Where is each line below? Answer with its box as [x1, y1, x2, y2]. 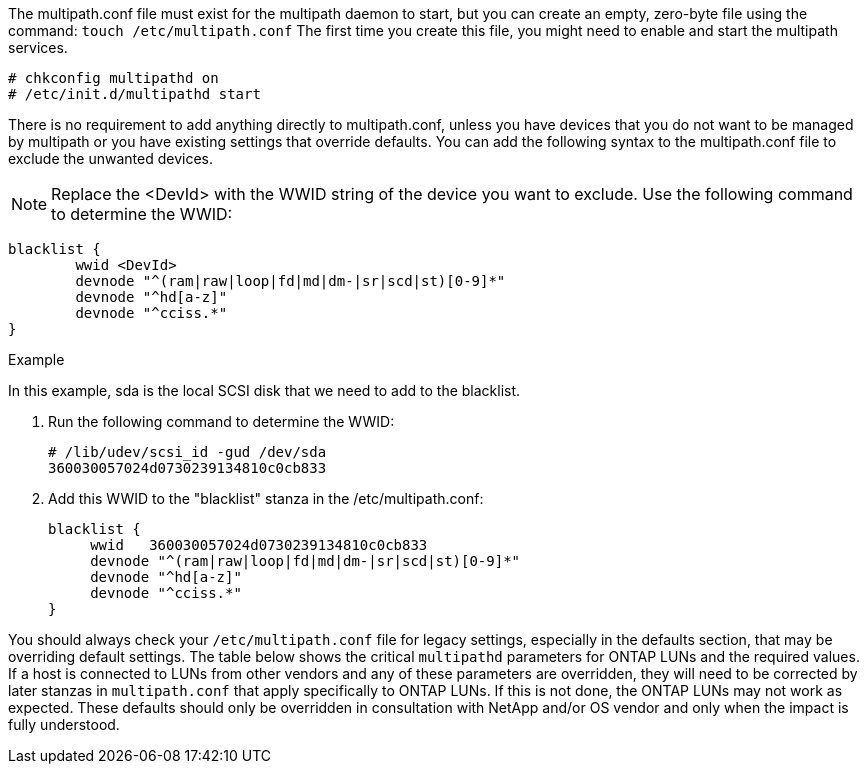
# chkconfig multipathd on [8, 70, 219, 86]
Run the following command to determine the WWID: [48, 413, 395, 430]
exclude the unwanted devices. [8, 150, 214, 167]
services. [8, 39, 68, 56]
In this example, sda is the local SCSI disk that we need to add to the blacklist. [8, 382, 521, 399]
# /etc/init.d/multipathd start [8, 86, 261, 102]
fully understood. [8, 716, 120, 733]
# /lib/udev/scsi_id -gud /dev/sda [48, 444, 327, 460]
